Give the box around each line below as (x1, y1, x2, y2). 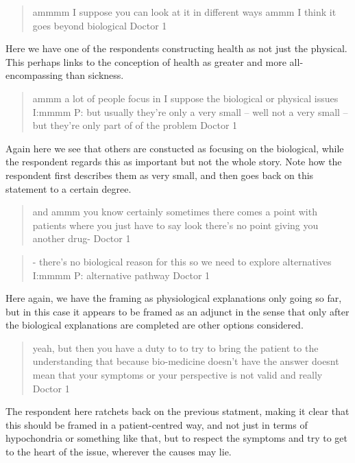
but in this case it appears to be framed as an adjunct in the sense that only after (5, 304, 350, 318)
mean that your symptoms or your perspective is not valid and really (32, 368, 323, 382)
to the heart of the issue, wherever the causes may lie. (5, 444, 232, 459)
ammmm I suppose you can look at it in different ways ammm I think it (32, 5, 336, 19)
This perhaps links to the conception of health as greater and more (5, 54, 286, 69)
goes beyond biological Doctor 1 (32, 18, 167, 32)
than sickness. (66, 68, 124, 82)
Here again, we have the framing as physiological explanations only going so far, (5, 291, 342, 305)
